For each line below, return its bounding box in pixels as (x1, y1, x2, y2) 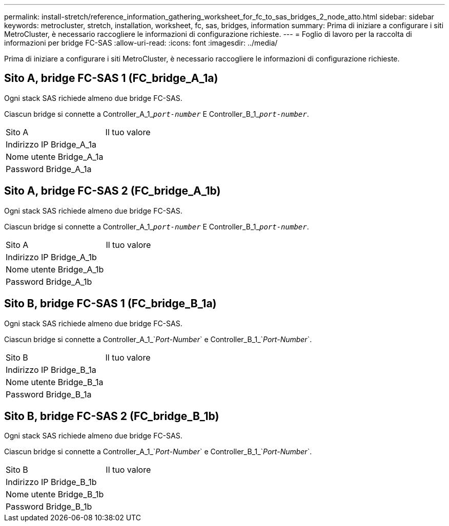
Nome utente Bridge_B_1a (6, 376, 104, 387)
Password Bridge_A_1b (6, 276, 92, 287)
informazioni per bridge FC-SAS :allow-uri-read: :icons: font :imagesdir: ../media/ (4, 38, 278, 47)
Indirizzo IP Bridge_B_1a (6, 364, 96, 375)
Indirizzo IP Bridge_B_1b (6, 477, 97, 488)
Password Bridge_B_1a (6, 389, 92, 399)
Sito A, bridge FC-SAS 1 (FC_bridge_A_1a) (4, 72, 218, 85)
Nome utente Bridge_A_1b (6, 264, 104, 275)
